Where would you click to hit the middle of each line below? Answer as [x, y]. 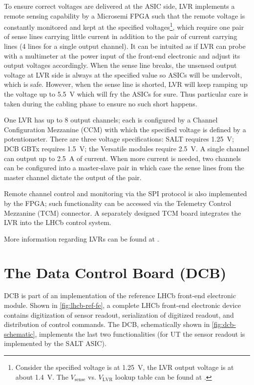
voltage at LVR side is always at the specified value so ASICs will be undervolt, [123, 74]
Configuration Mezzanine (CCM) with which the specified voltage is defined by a [125, 129]
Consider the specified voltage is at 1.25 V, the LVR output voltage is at [125, 367]
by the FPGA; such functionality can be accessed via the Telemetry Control [118, 203]
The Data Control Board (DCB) [115, 272]
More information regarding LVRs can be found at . [82, 238]
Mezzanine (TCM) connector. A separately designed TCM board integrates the [123, 213]
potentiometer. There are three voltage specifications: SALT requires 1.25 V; [119, 139]
